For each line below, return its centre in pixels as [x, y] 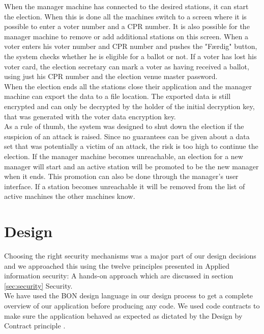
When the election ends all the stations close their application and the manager [128, 86]
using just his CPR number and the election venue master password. [111, 76]
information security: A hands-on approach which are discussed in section [119, 276]
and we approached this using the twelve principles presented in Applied [117, 265]
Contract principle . [35, 326]
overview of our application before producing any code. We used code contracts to [132, 305]
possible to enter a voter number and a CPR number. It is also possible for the [127, 26]
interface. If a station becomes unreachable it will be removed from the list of [125, 186]
